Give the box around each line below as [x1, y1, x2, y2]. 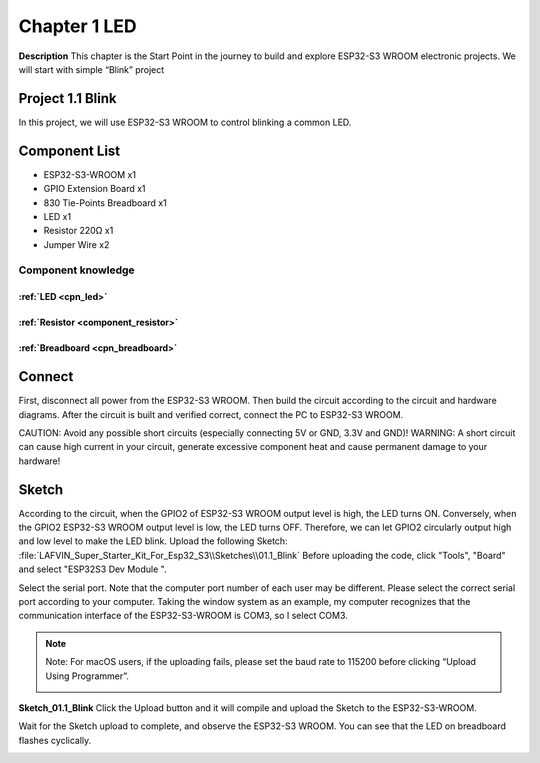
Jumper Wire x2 [43, 238, 110, 250]
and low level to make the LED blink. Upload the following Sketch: [18, 535, 289, 547]
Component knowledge [18, 263, 135, 277]
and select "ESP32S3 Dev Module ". [18, 563, 167, 575]
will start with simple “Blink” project [18, 63, 165, 75]
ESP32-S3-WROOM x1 [43, 168, 137, 180]
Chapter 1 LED [18, 15, 137, 37]
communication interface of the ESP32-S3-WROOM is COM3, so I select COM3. [18, 610, 349, 622]
